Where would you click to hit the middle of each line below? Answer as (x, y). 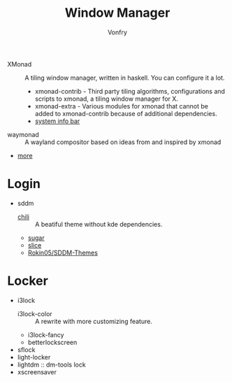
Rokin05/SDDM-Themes (63, 253)
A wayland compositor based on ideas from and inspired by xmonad (123, 142)
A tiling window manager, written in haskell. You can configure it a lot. (125, 78)
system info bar (57, 121)
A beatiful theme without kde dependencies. (99, 224)
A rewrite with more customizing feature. (93, 321)
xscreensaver (37, 372)
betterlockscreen (52, 342)
